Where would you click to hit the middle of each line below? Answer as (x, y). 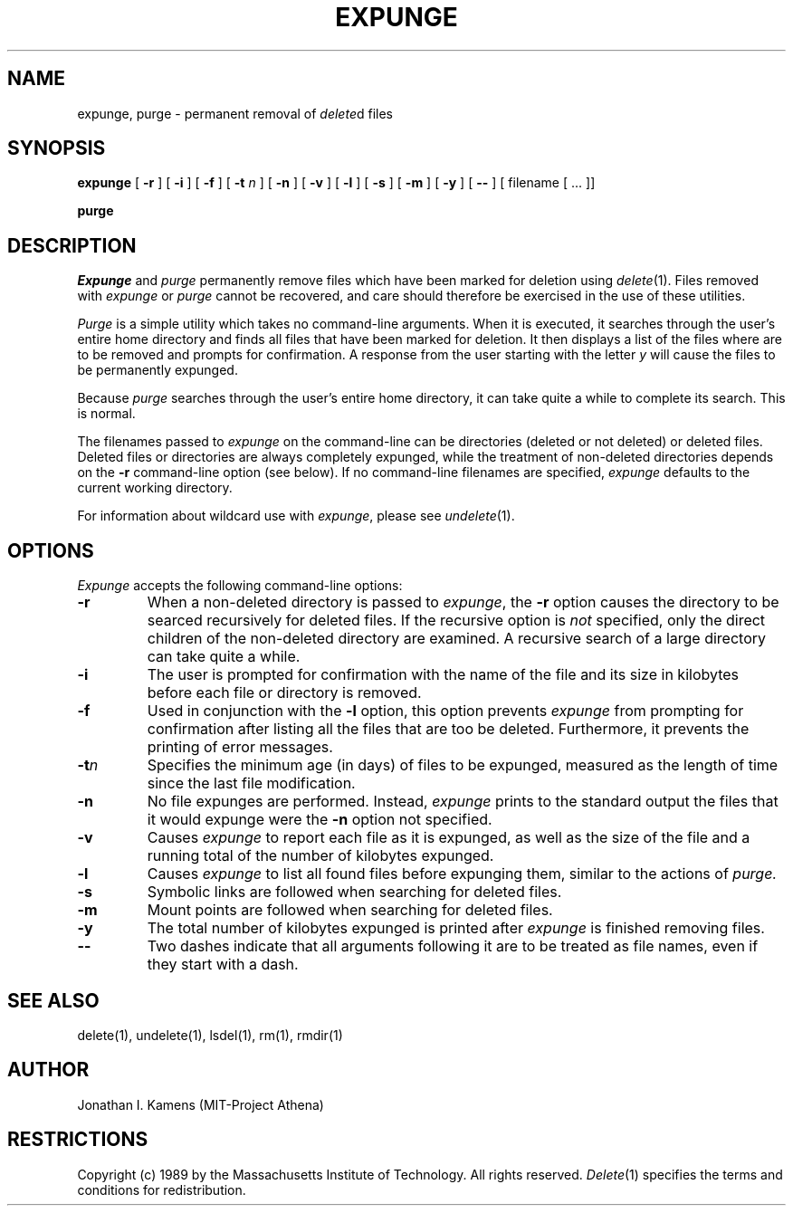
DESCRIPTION (72, 245)
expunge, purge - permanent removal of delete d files (235, 113)
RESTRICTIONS (78, 1140)
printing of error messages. (240, 747)
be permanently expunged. (158, 370)
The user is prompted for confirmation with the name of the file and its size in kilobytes (443, 675)
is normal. (106, 414)
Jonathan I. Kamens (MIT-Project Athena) (201, 1104)
